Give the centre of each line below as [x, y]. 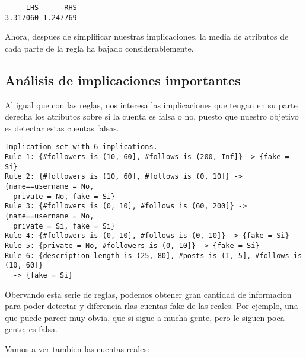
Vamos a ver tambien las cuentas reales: [77, 349]
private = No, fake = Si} [64, 196]
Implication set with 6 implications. [81, 147]
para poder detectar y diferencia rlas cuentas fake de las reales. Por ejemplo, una [152, 306]
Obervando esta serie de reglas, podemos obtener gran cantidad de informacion [148, 294]
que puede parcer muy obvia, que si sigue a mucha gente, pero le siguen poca [145, 317]
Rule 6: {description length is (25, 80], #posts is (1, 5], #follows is [154, 255]
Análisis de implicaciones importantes [123, 80]
